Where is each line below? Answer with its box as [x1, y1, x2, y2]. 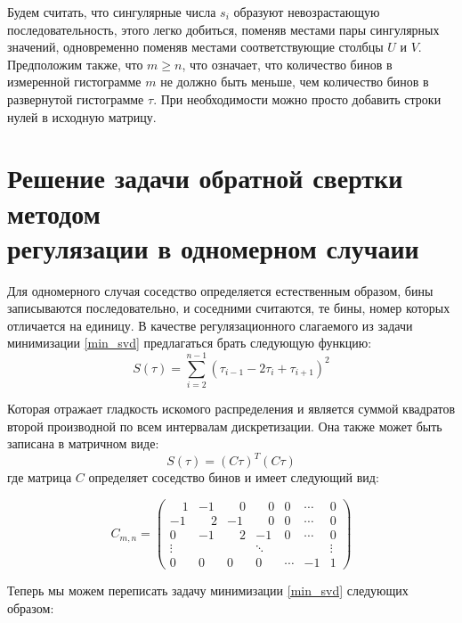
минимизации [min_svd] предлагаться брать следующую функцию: [7, 333, 372, 352]
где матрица [7, 468, 72, 487]
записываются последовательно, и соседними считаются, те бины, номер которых [7, 299, 450, 317]
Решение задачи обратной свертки [7, 160, 403, 196]
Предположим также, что [7, 54, 143, 73]
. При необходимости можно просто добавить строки [153, 89, 442, 108]
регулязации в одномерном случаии [7, 229, 419, 266]
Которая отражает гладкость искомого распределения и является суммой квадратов [7, 399, 456, 418]
